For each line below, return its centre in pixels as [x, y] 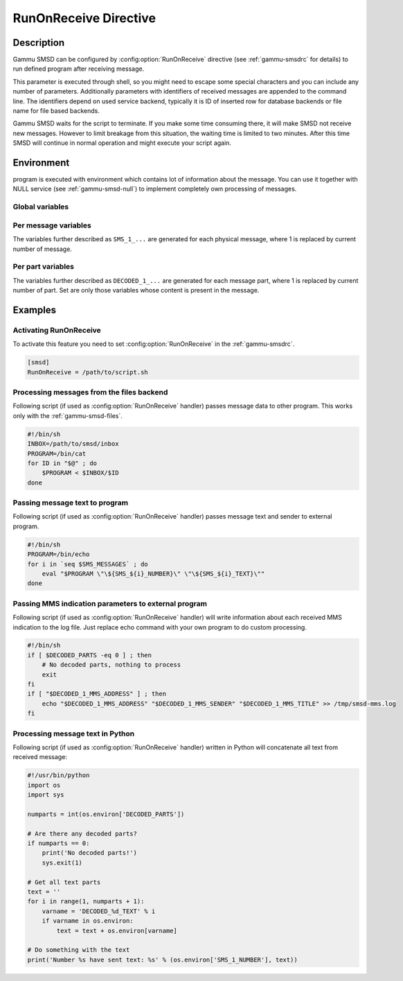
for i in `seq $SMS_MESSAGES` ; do [88, 564]
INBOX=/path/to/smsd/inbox [73, 444]
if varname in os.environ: [88, 921]
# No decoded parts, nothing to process [111, 665]
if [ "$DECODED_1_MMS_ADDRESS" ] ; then [97, 694]
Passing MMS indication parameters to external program [110, 603]
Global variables [41, 207]
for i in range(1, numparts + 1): [86, 902]
